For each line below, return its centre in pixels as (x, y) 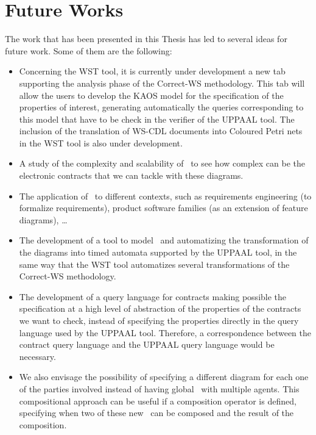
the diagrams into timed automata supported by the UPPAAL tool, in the (158, 252)
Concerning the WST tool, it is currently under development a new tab (152, 71)
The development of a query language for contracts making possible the (153, 296)
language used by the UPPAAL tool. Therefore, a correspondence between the (165, 332)
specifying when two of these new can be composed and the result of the (156, 413)
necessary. (37, 356)
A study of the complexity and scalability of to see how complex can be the (162, 163)
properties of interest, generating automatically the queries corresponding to (161, 107)
